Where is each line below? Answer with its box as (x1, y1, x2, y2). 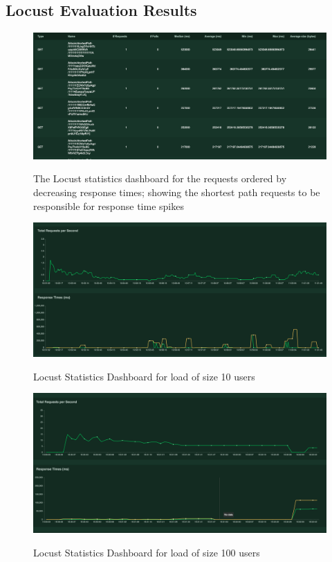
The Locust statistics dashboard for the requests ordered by (33, 171, 287, 186)
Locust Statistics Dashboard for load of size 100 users (33, 545, 260, 559)
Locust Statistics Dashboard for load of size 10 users (33, 369, 255, 383)
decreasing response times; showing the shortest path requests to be (33, 184, 320, 199)
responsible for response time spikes (33, 198, 184, 213)
